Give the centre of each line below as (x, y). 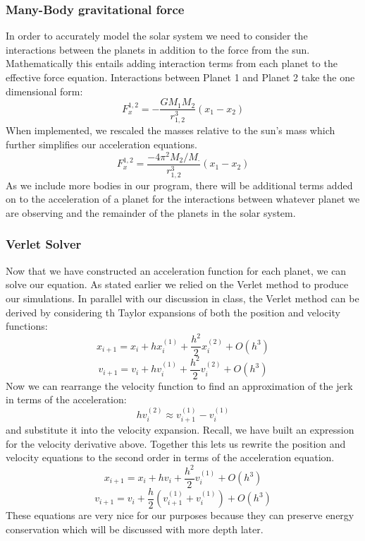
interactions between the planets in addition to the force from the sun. (158, 49)
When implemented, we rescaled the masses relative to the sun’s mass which (171, 130)
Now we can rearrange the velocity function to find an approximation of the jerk (179, 385)
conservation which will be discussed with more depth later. (135, 529)
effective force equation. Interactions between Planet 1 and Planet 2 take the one (180, 77)
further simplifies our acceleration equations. (101, 144)
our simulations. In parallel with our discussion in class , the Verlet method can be (182, 298)
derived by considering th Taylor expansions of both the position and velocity (173, 312)
